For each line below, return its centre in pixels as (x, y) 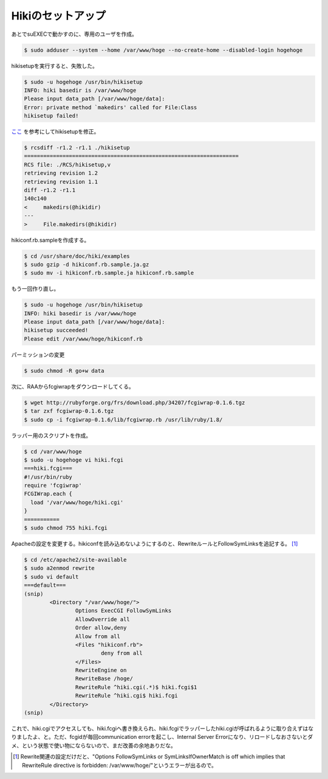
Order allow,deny (101, 628)
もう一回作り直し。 (35, 289)
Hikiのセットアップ (59, 16)
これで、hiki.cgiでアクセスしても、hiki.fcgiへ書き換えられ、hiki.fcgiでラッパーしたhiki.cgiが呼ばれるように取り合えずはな (162, 729)
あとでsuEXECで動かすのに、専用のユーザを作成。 (74, 34)
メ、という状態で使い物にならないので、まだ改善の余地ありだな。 (94, 745)
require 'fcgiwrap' (53, 485)
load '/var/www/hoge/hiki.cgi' (77, 502)
